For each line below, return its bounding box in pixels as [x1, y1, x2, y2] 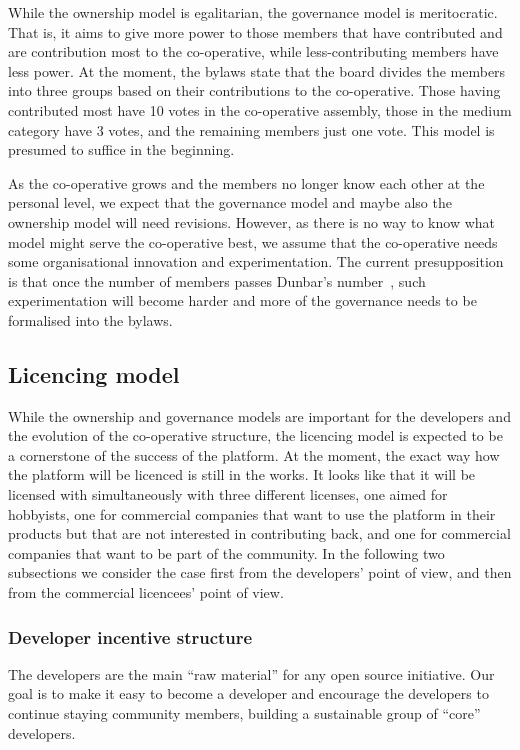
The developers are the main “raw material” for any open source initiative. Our [8, 663, 495, 684]
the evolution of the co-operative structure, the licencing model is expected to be [8, 425, 503, 446]
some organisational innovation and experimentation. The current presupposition [8, 251, 504, 272]
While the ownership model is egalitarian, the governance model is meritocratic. [8, 2, 498, 22]
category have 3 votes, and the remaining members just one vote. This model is [8, 119, 495, 140]
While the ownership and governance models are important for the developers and [8, 405, 511, 426]
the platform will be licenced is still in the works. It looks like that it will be [8, 464, 476, 485]
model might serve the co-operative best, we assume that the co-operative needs [8, 231, 498, 252]
